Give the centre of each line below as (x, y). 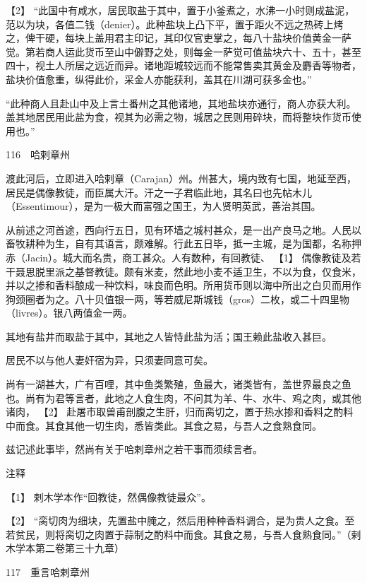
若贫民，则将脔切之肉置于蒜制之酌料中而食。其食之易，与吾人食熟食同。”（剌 (183, 534)
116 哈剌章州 (38, 154)
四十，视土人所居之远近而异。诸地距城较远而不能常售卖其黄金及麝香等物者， (183, 65)
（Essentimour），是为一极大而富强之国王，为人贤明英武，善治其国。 (163, 206)
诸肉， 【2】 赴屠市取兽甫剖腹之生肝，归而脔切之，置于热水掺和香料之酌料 (180, 412)
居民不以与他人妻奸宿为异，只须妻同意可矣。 (109, 360)
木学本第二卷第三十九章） (65, 548)
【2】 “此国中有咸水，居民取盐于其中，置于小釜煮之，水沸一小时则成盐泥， (180, 10)
